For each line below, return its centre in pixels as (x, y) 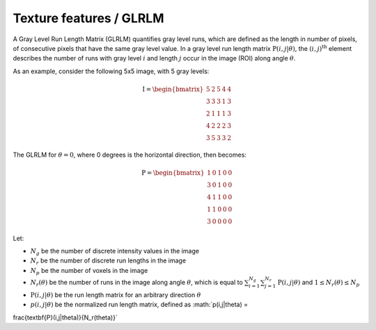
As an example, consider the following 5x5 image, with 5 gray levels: (111, 71)
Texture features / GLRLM (88, 18)
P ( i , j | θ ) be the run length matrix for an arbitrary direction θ (116, 294)
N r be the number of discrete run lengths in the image (108, 261)
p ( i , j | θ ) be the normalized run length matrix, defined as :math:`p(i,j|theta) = (139, 305)
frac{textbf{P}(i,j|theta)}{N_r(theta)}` (65, 317)
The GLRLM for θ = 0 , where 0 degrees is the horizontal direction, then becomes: (130, 155)
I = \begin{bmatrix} (173, 89)
